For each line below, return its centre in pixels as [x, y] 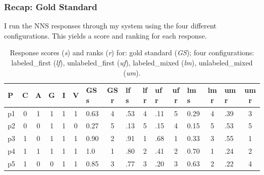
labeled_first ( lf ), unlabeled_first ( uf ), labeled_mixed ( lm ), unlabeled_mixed [132, 62]
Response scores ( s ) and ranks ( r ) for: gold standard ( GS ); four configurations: [132, 52]
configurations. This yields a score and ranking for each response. [106, 35]
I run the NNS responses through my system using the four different [110, 26]
